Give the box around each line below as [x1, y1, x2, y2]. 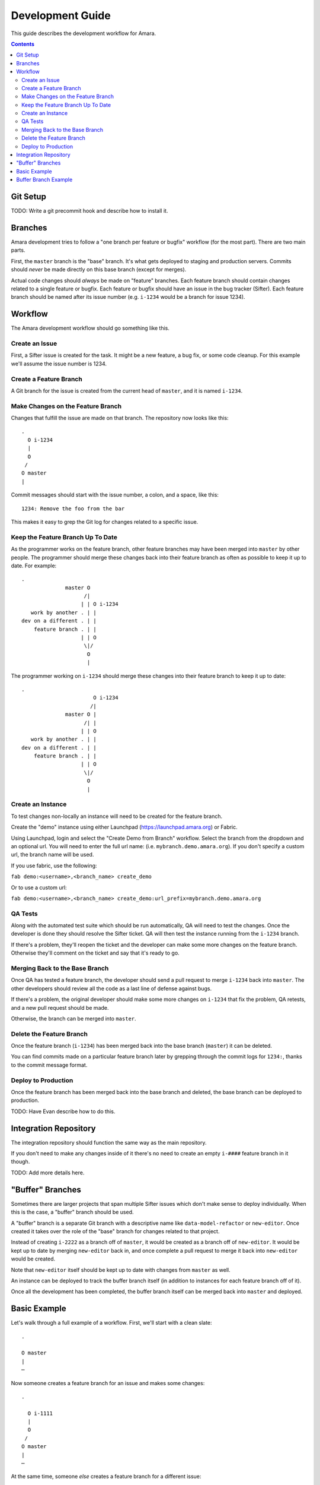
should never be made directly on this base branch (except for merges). [11, 266, 187, 273]
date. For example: [11, 562, 57, 569]
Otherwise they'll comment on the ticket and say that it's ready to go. [11, 949, 180, 956]
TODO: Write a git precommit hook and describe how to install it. [11, 207, 168, 214]
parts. [11, 247, 25, 254]
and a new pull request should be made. [11, 1004, 109, 1011]
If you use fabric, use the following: [11, 862, 97, 869]
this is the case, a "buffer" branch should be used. [11, 1209, 134, 1216]
